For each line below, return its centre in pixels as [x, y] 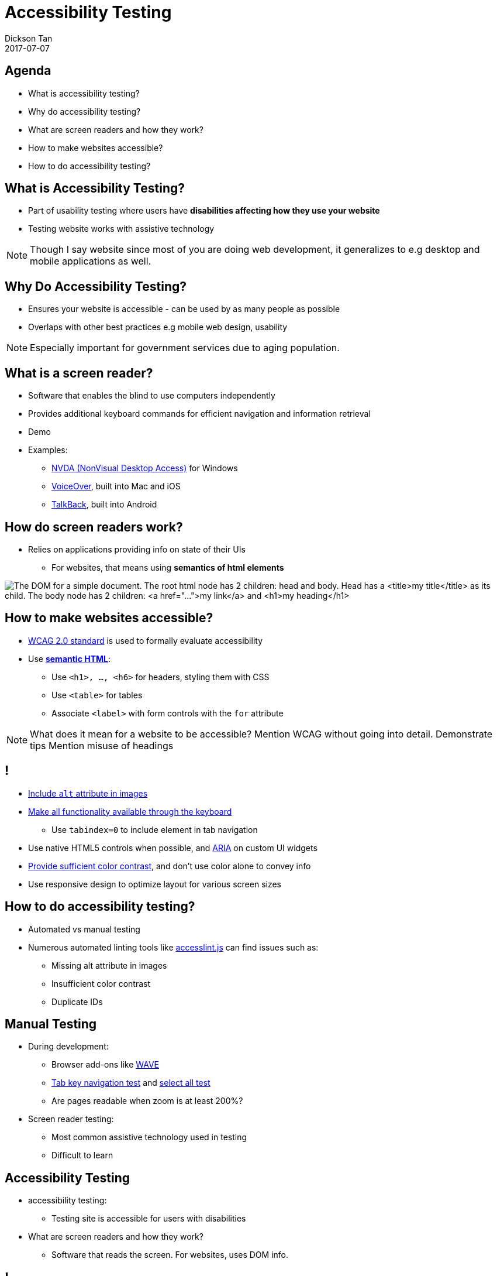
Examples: [48, 450]
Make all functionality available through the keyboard [130, 811]
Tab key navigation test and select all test [131, 1083]
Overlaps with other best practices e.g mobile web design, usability [158, 327]
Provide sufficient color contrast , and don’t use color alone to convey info [170, 866]
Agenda [28, 71]
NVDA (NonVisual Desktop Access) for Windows [145, 468]
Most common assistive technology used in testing [149, 1137]
